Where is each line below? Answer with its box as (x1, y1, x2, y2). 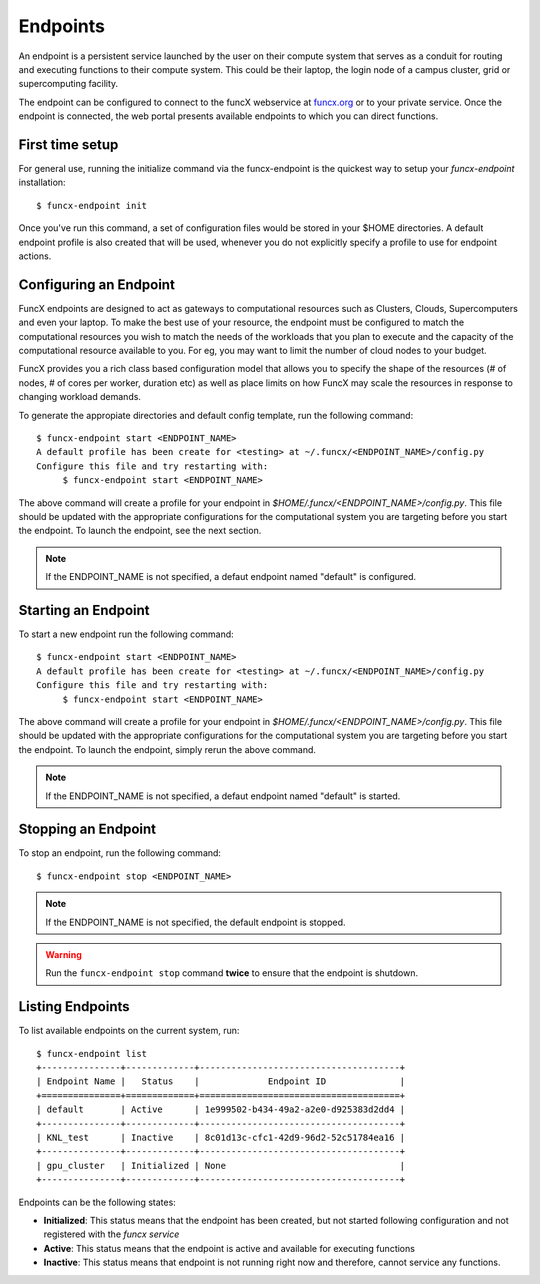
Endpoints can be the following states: (18, 1196, 177, 1208)
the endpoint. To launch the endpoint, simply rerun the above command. (18, 743, 317, 755)
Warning (45, 949, 82, 961)
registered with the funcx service (43, 1228, 180, 1240)
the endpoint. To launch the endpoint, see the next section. (18, 525, 262, 537)
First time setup (18, 136, 119, 153)
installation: (18, 176, 66, 189)
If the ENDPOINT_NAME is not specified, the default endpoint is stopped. (45, 916, 346, 928)
